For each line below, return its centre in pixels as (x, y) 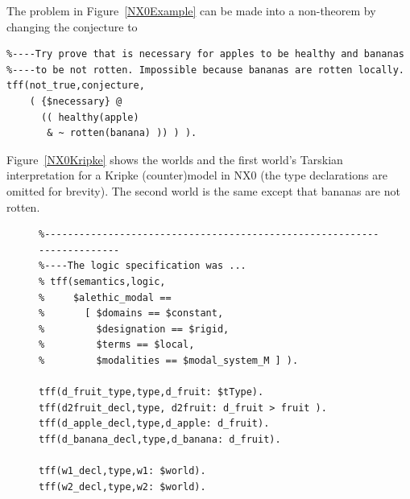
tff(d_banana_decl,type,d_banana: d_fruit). (160, 439)
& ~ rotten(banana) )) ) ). (122, 133)
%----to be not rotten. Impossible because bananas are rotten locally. (205, 70)
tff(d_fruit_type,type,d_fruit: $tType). (151, 392)
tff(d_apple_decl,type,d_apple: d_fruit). (154, 424)
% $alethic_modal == (105, 297)
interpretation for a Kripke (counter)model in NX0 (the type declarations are (197, 175)
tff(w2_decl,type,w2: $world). (122, 487)
